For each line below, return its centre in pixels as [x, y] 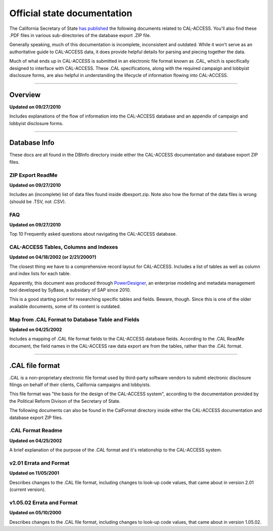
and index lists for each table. [40, 274]
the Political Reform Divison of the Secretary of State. [65, 401]
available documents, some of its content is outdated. [65, 306]
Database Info [32, 143]
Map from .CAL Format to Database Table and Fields [75, 319]
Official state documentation [71, 13]
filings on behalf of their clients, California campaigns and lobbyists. [80, 385]
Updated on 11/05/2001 [34, 473]
